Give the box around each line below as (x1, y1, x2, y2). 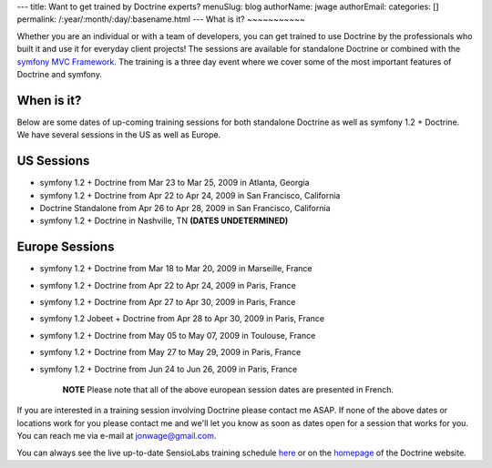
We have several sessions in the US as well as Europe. (16, 129, 221, 140)
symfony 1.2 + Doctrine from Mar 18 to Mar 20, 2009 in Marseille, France (39, 263, 313, 274)
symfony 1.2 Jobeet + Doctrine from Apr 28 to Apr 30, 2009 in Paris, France (39, 313, 325, 324)
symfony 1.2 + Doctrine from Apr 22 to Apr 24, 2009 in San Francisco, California (39, 189, 341, 200)
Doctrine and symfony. (16, 68, 102, 79)
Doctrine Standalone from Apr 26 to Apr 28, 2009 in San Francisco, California (39, 202, 332, 213)
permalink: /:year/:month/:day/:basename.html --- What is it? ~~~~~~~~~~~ (16, 14, 305, 25)
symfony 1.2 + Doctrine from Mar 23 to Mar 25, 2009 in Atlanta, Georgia (39, 178, 310, 188)
